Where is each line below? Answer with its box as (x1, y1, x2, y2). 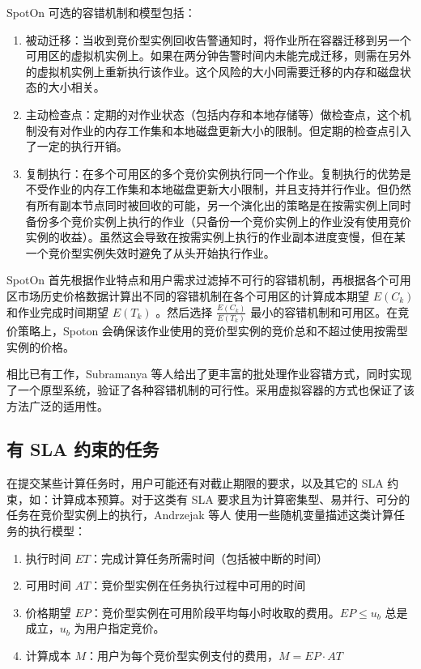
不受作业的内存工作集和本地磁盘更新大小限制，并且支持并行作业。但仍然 (25, 181, 411, 198)
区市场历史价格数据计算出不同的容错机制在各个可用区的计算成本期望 (6, 287, 369, 304)
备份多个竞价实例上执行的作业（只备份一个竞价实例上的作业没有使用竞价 (25, 212, 411, 229)
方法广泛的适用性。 (6, 397, 108, 414)
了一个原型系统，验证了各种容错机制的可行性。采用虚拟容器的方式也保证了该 (6, 381, 415, 398)
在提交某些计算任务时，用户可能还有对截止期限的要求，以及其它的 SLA (6, 475, 384, 492)
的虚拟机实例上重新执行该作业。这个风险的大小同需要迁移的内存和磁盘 (25, 62, 400, 79)
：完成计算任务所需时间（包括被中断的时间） (90, 549, 328, 566)
